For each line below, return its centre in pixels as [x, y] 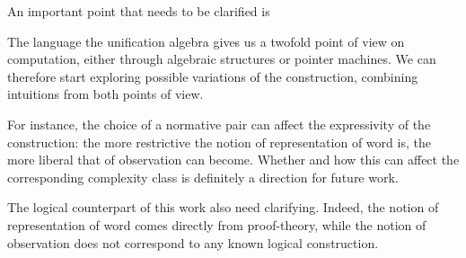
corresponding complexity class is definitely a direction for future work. [203, 177]
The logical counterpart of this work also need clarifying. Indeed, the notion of [223, 207]
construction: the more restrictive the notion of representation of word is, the [219, 142]
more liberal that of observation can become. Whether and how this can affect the [233, 160]
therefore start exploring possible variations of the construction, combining [213, 76]
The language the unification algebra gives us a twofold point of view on [206, 41]
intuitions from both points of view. [106, 94]
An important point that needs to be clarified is [139, 11]
